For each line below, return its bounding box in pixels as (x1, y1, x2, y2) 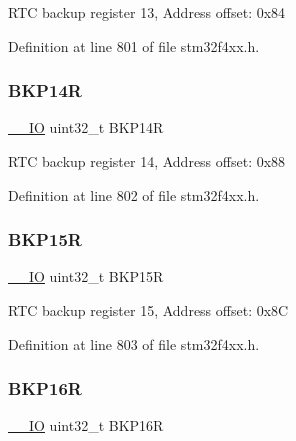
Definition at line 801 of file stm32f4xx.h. (8, 35, 260, 56)
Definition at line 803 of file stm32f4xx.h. (8, 333, 260, 354)
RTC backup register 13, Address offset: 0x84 (8, 2, 286, 22)
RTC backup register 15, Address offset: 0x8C (8, 300, 289, 320)
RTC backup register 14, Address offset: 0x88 (8, 151, 286, 171)
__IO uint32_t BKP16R (8, 415, 164, 436)
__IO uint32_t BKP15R (8, 266, 164, 287)
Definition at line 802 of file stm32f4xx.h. (8, 184, 260, 205)
